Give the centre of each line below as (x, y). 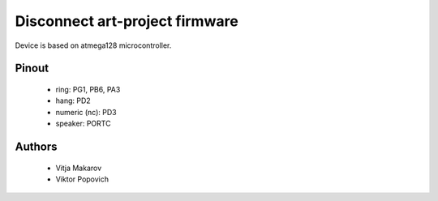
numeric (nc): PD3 (86, 112)
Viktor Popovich (82, 179)
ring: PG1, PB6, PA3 (88, 89)
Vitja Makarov (79, 168)
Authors (36, 146)
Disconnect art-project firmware (127, 21)
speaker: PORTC (83, 124)
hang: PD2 (73, 100)
